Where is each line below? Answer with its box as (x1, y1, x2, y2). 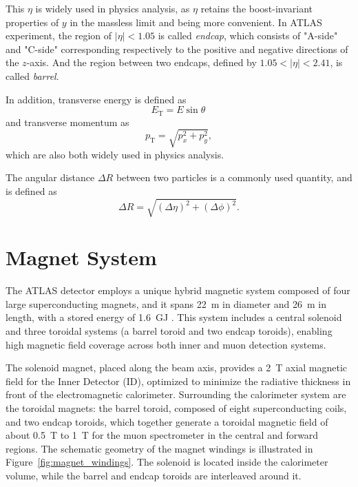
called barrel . (6, 68, 59, 83)
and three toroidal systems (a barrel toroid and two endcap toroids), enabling (6, 323, 333, 338)
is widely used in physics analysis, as (35, 1, 190, 15)
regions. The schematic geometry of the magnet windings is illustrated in (6, 441, 313, 455)
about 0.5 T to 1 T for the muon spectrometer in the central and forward (6, 428, 319, 442)
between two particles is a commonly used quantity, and (116, 170, 352, 185)
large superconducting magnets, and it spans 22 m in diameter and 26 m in (6, 296, 326, 311)
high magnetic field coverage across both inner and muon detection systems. (6, 337, 326, 351)
